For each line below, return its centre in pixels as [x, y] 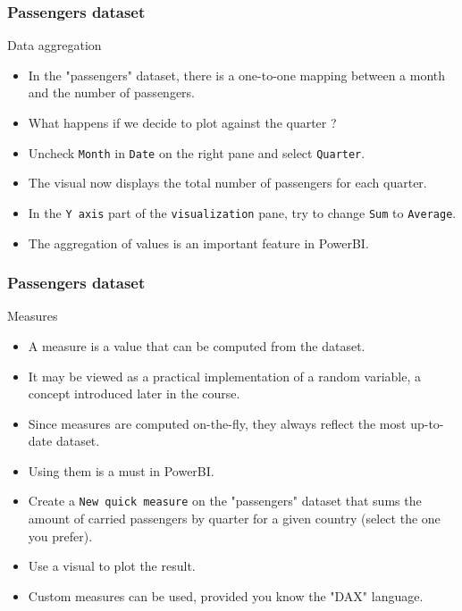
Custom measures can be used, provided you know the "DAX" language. [226, 595]
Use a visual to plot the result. [112, 566]
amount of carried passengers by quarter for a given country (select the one [234, 519]
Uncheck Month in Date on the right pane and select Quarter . [197, 152]
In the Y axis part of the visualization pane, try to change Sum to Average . [242, 212]
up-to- [427, 423]
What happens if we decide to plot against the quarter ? [182, 122]
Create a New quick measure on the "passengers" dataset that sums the [225, 501]
